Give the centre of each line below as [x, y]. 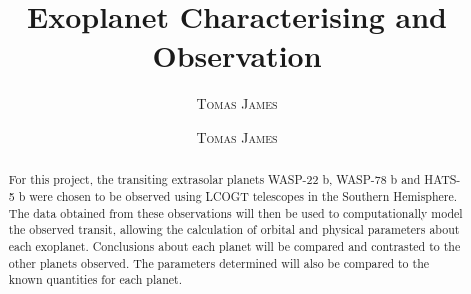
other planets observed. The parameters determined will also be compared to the [219, 262]
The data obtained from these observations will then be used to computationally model [235, 212]
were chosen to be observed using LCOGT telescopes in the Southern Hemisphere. [243, 195]
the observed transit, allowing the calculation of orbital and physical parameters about [234, 229]
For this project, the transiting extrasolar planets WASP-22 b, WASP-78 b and [214, 179]
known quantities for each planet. [95, 279]
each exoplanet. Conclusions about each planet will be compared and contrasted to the [234, 245]
